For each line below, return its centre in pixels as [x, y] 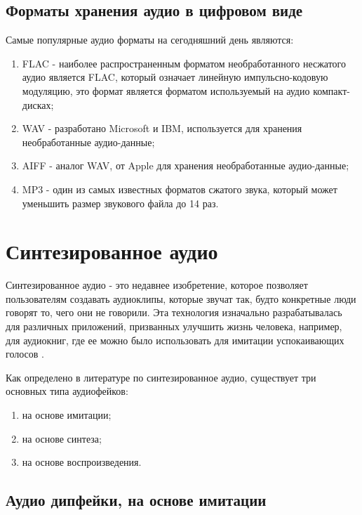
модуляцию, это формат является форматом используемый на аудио [166, 90]
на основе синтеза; [62, 438]
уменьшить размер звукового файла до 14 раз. [120, 203]
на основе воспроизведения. [82, 462]
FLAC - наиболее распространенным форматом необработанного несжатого [184, 63]
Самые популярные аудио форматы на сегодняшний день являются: [150, 40]
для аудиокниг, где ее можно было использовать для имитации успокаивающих [175, 340]
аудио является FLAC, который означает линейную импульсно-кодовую [175, 77]
